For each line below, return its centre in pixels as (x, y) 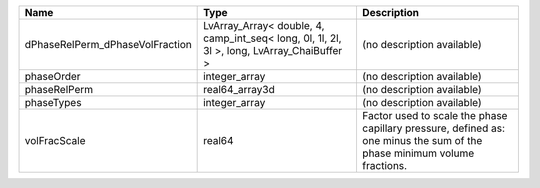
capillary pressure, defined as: (433, 128)
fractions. (384, 165)
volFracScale (55, 140)
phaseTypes (53, 102)
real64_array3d (239, 89)
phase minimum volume (418, 153)
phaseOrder (52, 76)
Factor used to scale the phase (434, 115)
